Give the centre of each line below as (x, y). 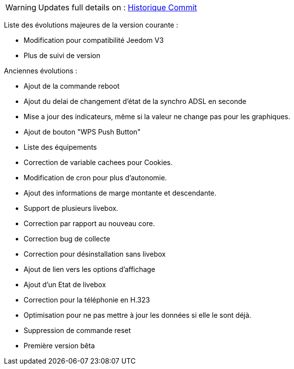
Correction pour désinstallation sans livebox (95, 254)
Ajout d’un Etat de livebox (65, 285)
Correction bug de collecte (67, 239)
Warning (21, 7)
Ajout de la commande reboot (72, 86)
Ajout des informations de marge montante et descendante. (120, 193)
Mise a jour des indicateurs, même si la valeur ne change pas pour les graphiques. (157, 117)
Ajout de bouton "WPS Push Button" (82, 132)
